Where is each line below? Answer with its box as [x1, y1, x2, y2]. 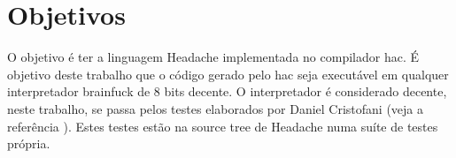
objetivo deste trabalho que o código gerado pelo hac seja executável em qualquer [7, 64, 449, 83]
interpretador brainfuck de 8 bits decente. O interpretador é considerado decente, [7, 82, 447, 101]
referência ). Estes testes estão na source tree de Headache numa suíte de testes [7, 117, 438, 135]
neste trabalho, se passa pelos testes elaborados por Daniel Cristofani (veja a [7, 99, 424, 117]
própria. [7, 134, 50, 153]
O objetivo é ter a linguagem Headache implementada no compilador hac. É [7, 48, 419, 66]
